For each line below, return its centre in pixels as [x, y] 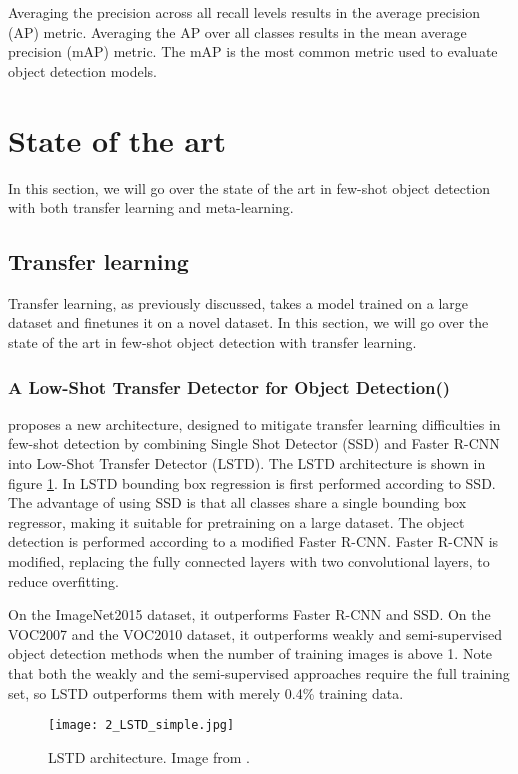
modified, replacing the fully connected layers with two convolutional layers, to [249, 561]
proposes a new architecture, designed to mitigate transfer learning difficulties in [254, 423]
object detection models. [83, 70]
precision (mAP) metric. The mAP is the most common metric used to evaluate [253, 51]
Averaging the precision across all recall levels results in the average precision [244, 12]
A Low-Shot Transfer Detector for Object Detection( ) [229, 386]
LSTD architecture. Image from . [149, 756]
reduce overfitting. [63, 580]
